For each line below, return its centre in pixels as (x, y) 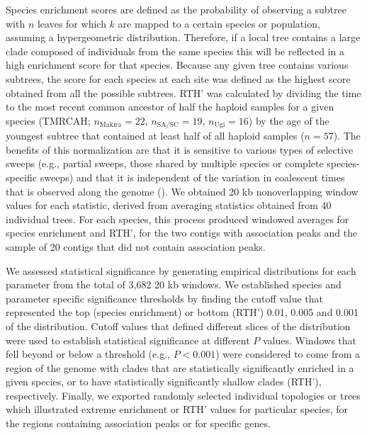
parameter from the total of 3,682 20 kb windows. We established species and (174, 284)
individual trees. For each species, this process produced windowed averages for (177, 219)
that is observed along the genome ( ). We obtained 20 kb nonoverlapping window (182, 191)
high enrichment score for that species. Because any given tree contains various (177, 65)
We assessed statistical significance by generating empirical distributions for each (181, 270)
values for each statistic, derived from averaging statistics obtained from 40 (169, 205)
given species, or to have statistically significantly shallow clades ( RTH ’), (164, 382)
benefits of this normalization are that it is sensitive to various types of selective (180, 149)
